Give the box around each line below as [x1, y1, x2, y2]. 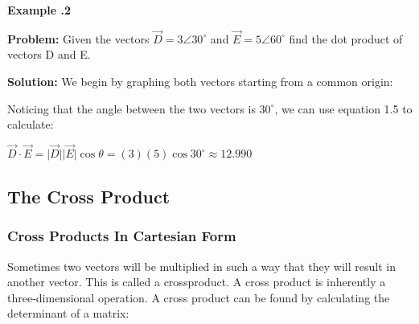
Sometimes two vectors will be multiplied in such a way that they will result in [7, 257, 396, 274]
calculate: [7, 116, 54, 133]
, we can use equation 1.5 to [274, 100, 413, 117]
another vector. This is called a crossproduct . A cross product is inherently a [7, 273, 386, 290]
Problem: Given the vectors [7, 30, 150, 47]
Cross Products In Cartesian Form [7, 226, 236, 246]
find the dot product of [289, 30, 403, 47]
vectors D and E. [7, 46, 91, 63]
